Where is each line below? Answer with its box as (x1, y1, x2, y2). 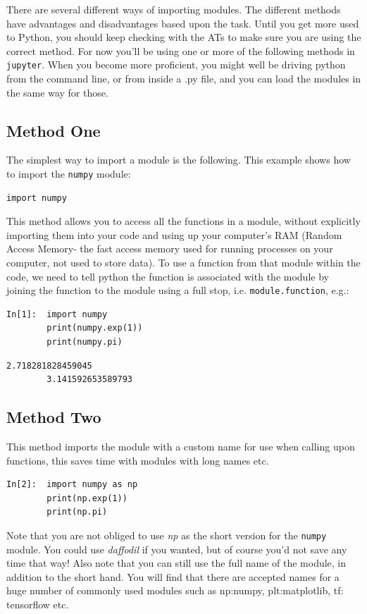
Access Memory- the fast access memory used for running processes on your (6, 241, 333, 256)
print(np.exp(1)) (46, 493, 127, 503)
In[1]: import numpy (6, 309, 108, 319)
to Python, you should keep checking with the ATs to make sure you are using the (6, 30, 361, 44)
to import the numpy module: (6, 166, 131, 181)
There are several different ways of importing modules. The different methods (6, 2, 341, 16)
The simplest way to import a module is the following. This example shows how (6, 152, 351, 167)
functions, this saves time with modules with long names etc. (6, 453, 269, 467)
